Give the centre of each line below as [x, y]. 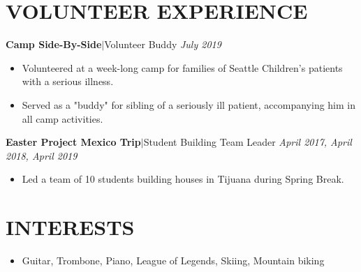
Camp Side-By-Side [54, 44]
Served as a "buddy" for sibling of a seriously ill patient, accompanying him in [189, 104]
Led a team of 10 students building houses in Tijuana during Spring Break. [183, 179]
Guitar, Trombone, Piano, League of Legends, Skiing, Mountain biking [173, 260]
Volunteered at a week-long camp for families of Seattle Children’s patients [182, 67]
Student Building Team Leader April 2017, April [248, 142]
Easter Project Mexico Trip [73, 142]
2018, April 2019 [42, 155]
